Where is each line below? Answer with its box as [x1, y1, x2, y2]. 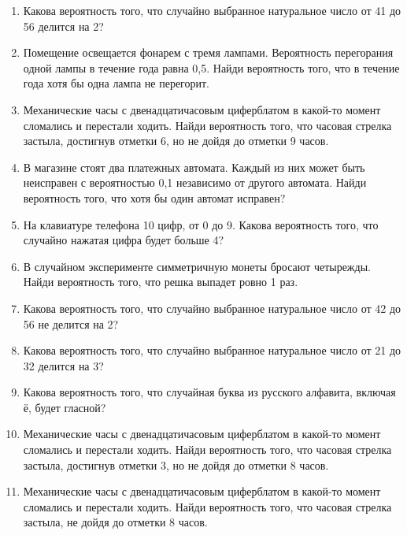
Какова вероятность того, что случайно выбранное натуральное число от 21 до [23, 342, 401, 359]
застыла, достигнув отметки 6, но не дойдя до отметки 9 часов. [23, 132, 329, 149]
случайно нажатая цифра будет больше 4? [23, 232, 224, 248]
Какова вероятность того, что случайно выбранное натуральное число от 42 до [23, 299, 401, 316]
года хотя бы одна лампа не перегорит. [23, 75, 209, 91]
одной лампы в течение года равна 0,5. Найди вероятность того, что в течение [23, 59, 400, 76]
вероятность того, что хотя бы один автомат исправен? [23, 189, 286, 206]
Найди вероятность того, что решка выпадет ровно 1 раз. [23, 273, 298, 290]
